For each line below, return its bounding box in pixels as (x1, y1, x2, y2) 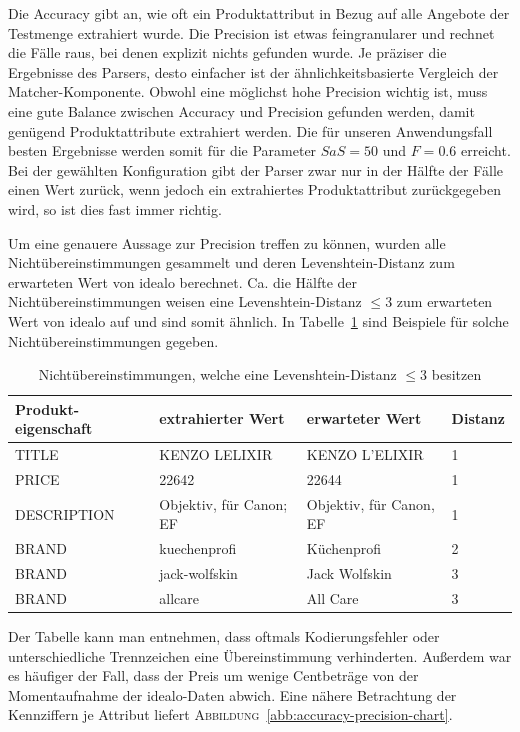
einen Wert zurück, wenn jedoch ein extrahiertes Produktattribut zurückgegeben (8, 179, 501, 200)
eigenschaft (15, 418, 93, 439)
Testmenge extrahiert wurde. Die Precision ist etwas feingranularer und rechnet (8, 22, 495, 43)
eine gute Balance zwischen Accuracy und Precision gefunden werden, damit (8, 100, 475, 121)
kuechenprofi (159, 538, 237, 559)
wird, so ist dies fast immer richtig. (8, 198, 222, 219)
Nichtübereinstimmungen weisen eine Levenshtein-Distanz (8, 291, 362, 312)
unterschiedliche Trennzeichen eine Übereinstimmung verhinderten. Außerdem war (8, 645, 512, 666)
